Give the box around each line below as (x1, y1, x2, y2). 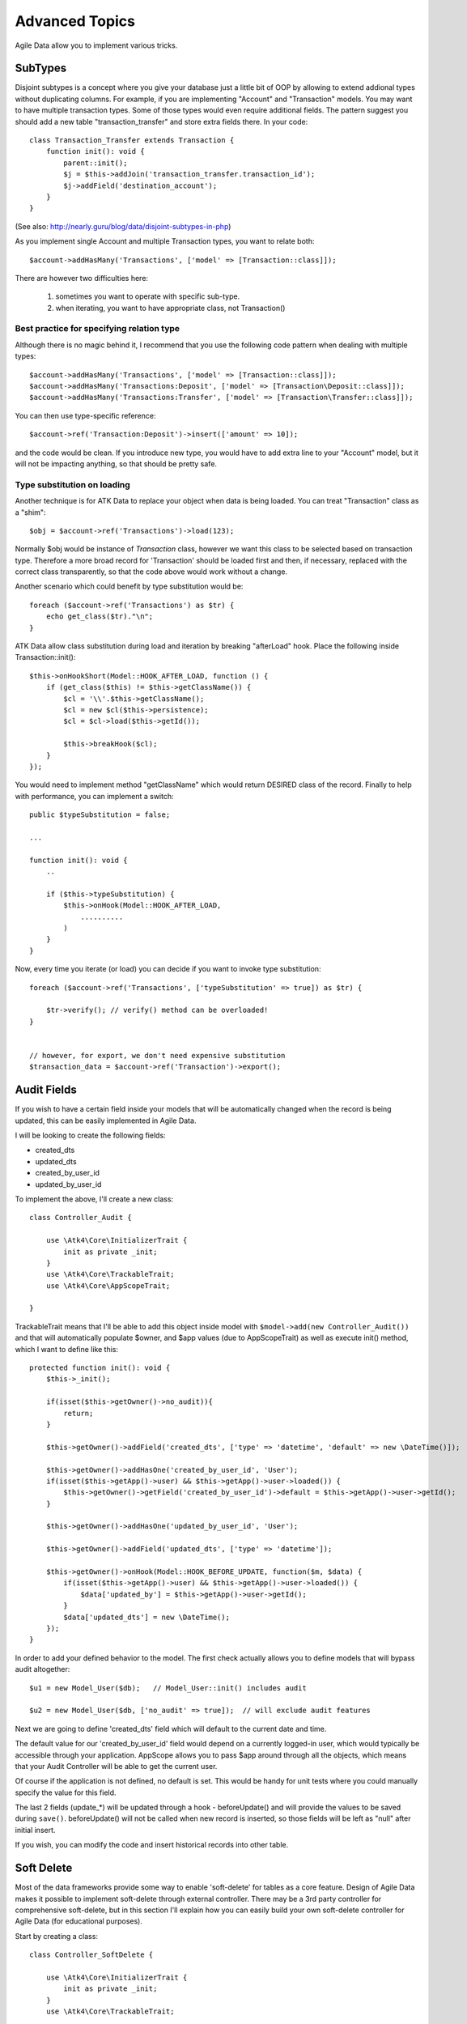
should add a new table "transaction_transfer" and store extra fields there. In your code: (15, 117, 308, 126)
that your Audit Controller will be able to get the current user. (15, 1761, 218, 1771)
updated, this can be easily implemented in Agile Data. (15, 1116, 197, 1125)
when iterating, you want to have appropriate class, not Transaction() (55, 303, 286, 313)
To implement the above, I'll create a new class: (15, 1194, 174, 1204)
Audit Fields (15, 1083, 77, 1097)
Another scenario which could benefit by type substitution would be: (15, 581, 244, 591)
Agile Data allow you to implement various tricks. (15, 40, 178, 50)
